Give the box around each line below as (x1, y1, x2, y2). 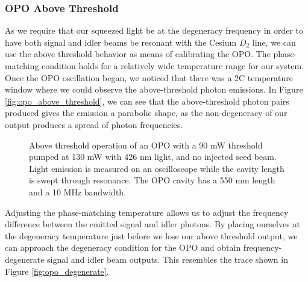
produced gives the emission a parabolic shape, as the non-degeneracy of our (5, 106, 288, 119)
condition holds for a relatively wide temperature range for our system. (42, 60, 304, 72)
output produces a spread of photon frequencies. (5, 118, 183, 130)
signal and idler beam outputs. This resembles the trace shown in (47, 253, 288, 265)
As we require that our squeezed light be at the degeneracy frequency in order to (5, 24, 304, 37)
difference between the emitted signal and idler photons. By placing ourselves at (5, 218, 300, 230)
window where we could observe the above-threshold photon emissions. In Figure (5, 83, 303, 96)
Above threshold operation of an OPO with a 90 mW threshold (29, 138, 263, 151)
